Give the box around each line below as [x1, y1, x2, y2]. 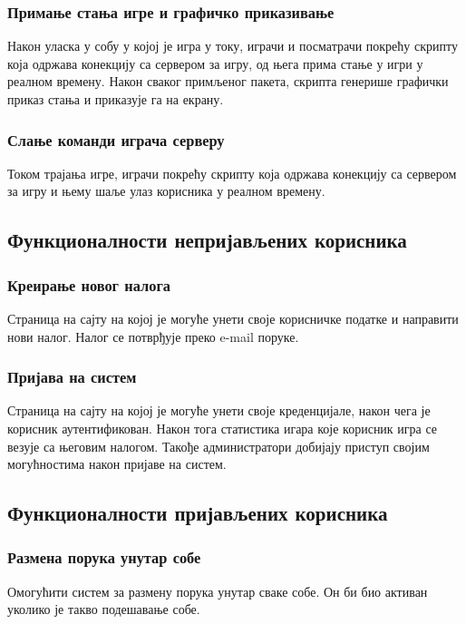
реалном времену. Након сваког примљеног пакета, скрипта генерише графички [7, 72, 449, 91]
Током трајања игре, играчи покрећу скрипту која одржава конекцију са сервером [7, 163, 457, 182]
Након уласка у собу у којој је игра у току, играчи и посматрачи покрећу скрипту [7, 36, 458, 55]
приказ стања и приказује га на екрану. [7, 90, 224, 108]
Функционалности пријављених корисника [7, 499, 388, 527]
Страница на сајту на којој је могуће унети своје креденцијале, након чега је [7, 401, 431, 420]
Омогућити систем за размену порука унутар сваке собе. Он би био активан [7, 581, 428, 600]
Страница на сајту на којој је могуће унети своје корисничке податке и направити [7, 309, 459, 327]
